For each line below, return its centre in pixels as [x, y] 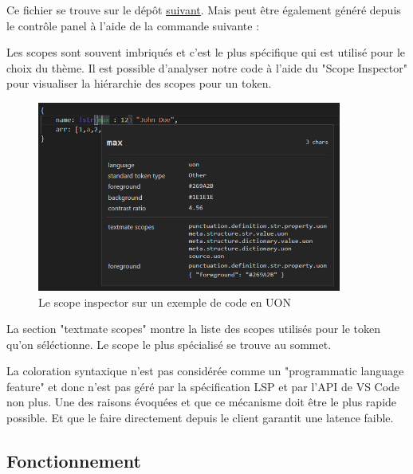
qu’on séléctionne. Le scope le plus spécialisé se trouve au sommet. [169, 344]
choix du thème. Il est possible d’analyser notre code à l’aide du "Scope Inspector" [207, 67]
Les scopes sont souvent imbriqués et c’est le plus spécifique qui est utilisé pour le [206, 52]
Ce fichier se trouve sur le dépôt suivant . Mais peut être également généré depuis [204, 10]
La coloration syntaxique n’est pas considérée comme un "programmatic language [205, 371]
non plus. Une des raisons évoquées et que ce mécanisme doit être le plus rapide [202, 402]
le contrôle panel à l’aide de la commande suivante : [133, 25]
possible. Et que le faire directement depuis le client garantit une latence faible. [200, 418]
